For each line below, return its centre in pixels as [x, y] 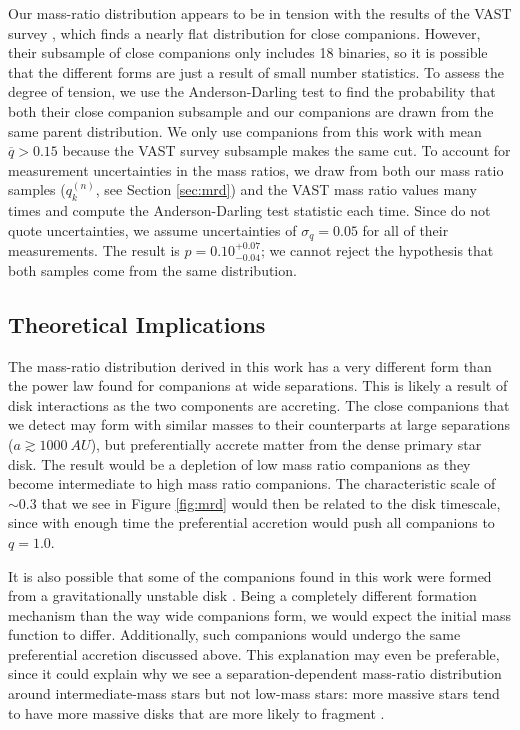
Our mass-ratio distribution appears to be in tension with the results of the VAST [260, 13]
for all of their [405, 229]
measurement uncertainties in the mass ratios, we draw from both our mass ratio [256, 169]
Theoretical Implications [137, 323]
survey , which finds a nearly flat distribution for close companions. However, [244, 32]
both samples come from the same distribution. [152, 269]
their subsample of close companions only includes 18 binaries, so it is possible [248, 52]
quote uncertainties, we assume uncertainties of [152, 229]
